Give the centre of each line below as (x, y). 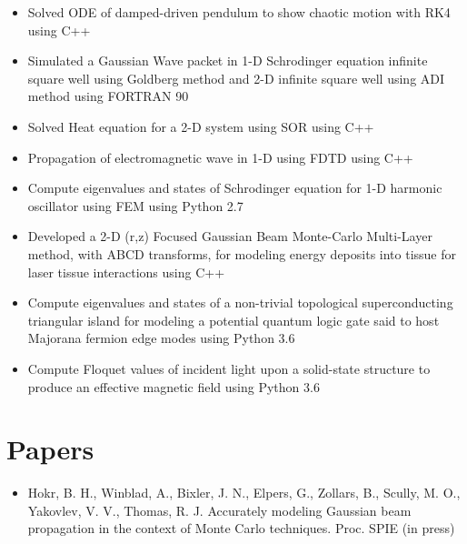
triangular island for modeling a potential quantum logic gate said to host (233, 320)
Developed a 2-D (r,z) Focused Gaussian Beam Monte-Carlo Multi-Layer (230, 236)
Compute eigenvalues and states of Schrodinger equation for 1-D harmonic (235, 188)
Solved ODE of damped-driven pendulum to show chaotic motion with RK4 (239, 12)
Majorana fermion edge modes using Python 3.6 (161, 338)
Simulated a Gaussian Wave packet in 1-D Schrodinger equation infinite (228, 60)
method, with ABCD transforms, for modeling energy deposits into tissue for (242, 253)
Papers (50, 449)
